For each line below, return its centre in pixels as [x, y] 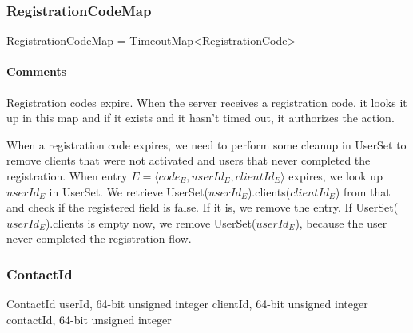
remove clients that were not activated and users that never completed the [189, 160]
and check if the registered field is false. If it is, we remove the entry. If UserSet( [203, 207]
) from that [363, 191]
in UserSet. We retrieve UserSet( [129, 191]
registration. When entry [67, 175]
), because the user [341, 222]
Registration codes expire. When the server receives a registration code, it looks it [207, 102]
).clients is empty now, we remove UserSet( [151, 222]
